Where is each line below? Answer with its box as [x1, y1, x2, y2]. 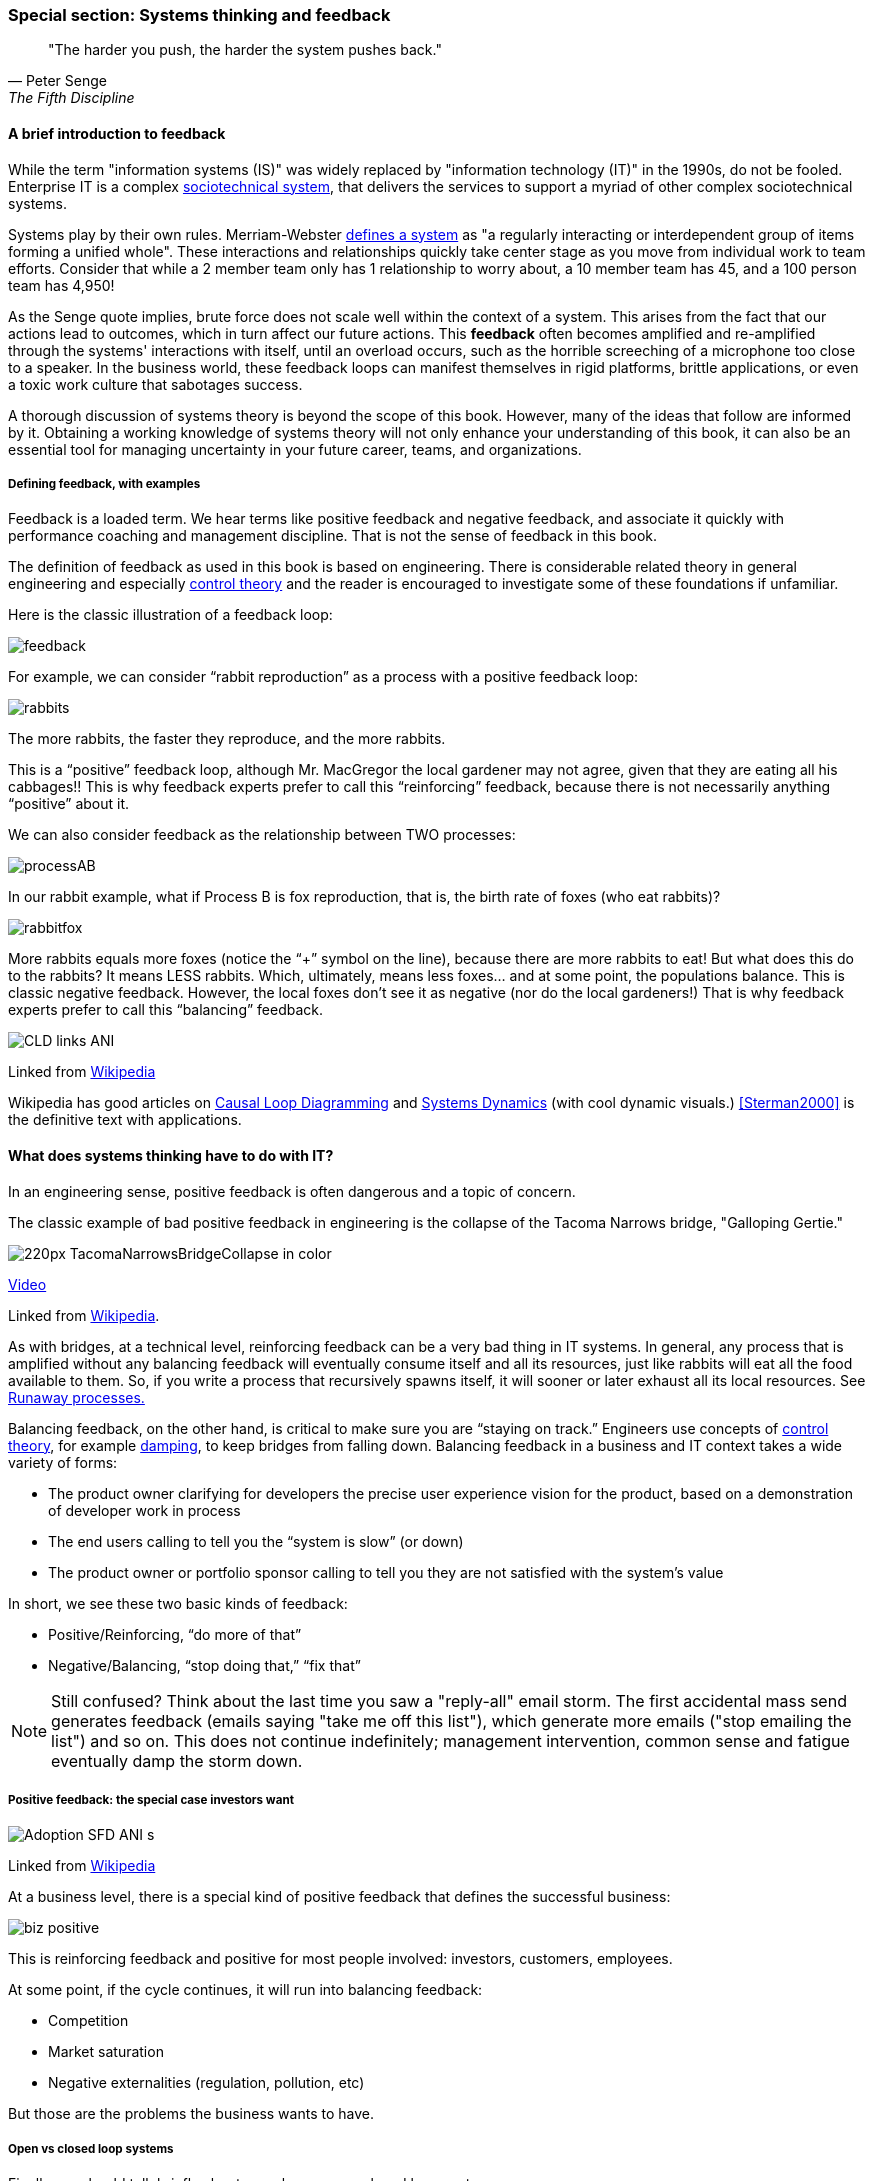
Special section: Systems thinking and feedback [8, 5, 391, 25]
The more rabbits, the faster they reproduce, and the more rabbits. [8, 730, 446, 748]
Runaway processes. [8, 1388, 145, 1406]
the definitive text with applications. [8, 1111, 242, 1129]
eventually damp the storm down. [51, 1750, 303, 1771]
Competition [48, 2012, 129, 2030]
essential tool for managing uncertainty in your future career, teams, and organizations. [8, 440, 582, 458]
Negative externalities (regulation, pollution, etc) [48, 2074, 365, 2092]
